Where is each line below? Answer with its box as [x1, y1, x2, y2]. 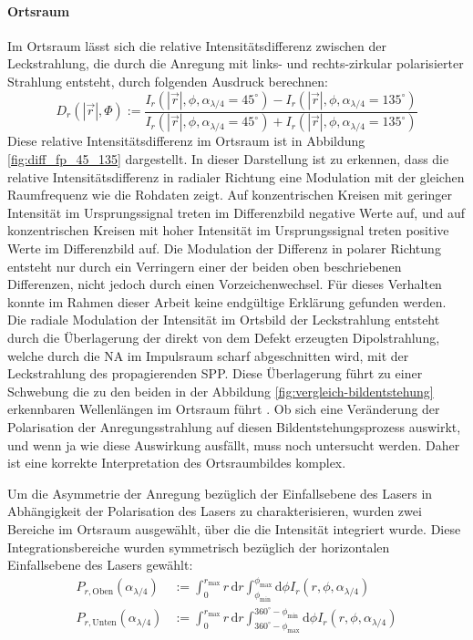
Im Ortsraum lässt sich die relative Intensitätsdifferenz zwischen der [7, 36, 387, 55]
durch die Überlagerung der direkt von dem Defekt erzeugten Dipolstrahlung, [7, 327, 440, 346]
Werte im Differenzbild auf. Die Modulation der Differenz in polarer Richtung [7, 239, 441, 258]
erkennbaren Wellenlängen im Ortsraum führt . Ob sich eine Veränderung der [7, 399, 440, 418]
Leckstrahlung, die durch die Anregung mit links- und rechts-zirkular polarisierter [7, 54, 464, 73]
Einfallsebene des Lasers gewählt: [7, 555, 193, 574]
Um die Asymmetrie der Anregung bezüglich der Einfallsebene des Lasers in [7, 483, 433, 502]
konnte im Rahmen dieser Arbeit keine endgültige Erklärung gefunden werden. [7, 292, 447, 311]
